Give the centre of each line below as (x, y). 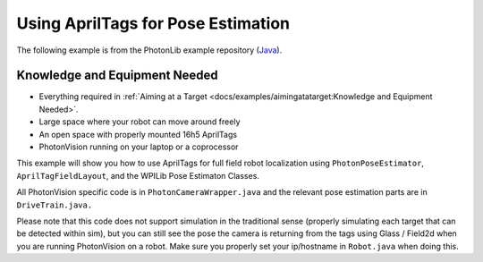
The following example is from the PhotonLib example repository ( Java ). (149, 50)
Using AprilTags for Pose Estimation (153, 23)
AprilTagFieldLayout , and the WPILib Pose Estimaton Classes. (138, 175)
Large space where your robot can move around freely (140, 122)
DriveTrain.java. (55, 205)
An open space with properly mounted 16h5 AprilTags (138, 134)
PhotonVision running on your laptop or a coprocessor (139, 147)
